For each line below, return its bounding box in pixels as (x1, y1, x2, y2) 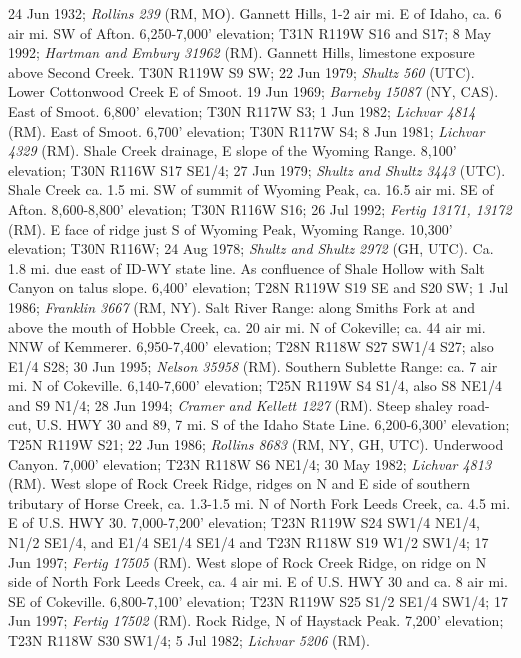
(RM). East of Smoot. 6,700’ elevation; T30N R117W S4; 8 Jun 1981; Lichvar (8, 120, 485, 141)
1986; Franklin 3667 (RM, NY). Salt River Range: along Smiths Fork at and (8, 296, 475, 317)
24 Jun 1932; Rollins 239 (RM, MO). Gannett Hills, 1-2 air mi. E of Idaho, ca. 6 (8, 3, 502, 23)
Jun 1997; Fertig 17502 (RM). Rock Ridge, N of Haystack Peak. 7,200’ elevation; (8, 610, 504, 631)
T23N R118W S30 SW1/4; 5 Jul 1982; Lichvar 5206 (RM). (8, 630, 370, 650)
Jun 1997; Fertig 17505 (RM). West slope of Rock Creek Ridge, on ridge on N (8, 551, 487, 572)
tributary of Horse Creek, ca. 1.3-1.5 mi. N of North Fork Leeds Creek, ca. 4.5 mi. (8, 492, 511, 513)
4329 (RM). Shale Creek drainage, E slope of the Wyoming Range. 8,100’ (8, 140, 457, 161)
